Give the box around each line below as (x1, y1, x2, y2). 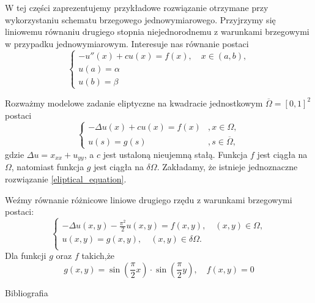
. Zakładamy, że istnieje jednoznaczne (157, 160, 298, 173)
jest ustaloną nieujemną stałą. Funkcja (103, 148, 248, 160)
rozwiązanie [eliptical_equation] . (5, 172, 127, 185)
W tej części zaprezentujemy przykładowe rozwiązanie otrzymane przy (5, 1, 269, 13)
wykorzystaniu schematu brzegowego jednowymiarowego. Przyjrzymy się (5, 13, 276, 26)
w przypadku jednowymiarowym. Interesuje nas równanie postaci (5, 37, 249, 50)
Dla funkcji (5, 249, 46, 262)
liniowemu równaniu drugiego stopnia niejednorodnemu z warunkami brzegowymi (5, 25, 309, 38)
